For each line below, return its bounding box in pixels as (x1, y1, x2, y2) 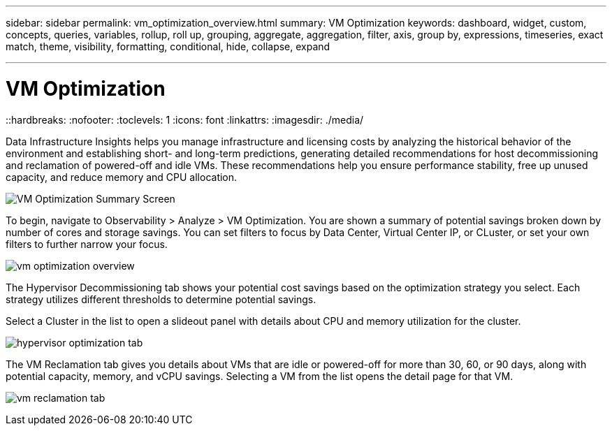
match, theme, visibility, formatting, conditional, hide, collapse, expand (6, 41, 330, 52)
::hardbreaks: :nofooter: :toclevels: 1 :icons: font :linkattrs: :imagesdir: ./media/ (6, 113, 364, 126)
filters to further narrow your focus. (6, 238, 168, 250)
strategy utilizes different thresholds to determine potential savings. (6, 293, 316, 305)
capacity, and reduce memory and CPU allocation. (6, 170, 238, 183)
